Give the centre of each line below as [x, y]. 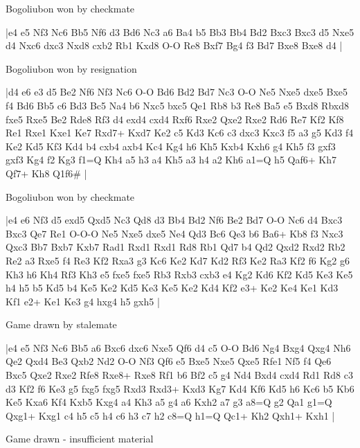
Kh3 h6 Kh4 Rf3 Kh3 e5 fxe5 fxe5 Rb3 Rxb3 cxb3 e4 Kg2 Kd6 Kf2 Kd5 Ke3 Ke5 [179, 274]
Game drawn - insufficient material [80, 439]
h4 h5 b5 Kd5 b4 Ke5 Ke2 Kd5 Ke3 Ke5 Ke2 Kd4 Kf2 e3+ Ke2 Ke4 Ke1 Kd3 [172, 288]
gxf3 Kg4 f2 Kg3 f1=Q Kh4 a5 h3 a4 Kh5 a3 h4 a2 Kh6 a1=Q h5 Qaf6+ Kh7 [171, 160]
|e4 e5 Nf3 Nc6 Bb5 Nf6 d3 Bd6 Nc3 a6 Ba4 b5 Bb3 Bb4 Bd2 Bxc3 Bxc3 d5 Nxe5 [180, 32]
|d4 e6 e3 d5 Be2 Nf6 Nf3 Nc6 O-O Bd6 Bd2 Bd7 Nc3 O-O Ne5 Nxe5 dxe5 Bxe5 [177, 92]
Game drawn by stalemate [61, 324]
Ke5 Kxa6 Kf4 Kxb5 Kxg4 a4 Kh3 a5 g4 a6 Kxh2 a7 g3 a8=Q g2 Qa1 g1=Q [169, 402]
